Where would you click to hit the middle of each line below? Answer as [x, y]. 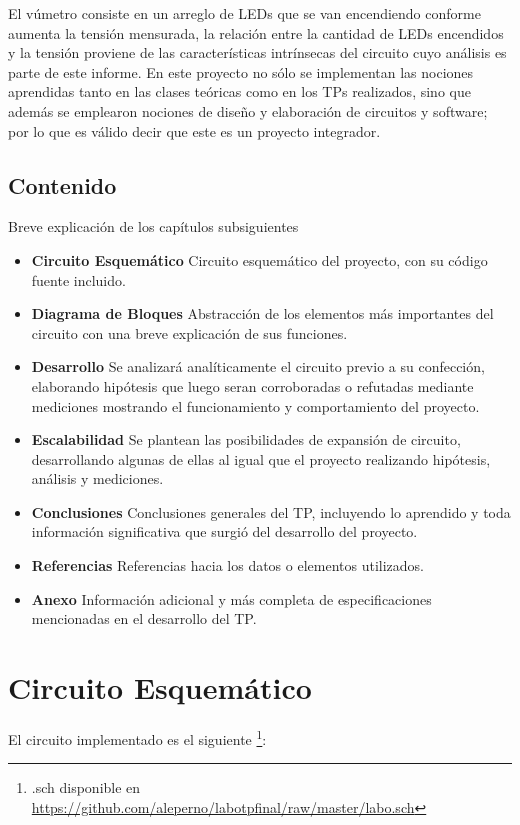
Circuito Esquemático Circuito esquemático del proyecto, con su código [259, 259]
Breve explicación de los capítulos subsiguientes [153, 226]
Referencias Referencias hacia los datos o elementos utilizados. [227, 565]
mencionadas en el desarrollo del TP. [144, 618]
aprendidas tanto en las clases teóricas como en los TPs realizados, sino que [239, 91]
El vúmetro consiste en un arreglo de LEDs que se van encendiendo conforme [244, 13]
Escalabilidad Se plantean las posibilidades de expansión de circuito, [246, 439]
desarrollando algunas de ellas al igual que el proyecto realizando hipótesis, [261, 458]
